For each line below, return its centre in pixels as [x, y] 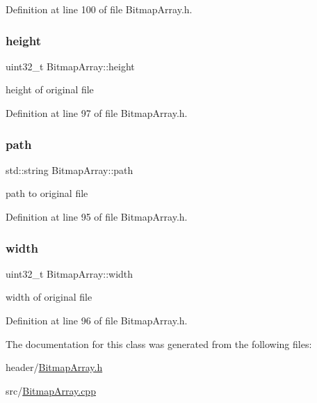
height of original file [50, 89]
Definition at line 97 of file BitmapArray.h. [97, 113]
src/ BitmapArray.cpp [51, 390]
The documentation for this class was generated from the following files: [159, 343]
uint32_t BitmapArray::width [70, 273]
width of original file [49, 297]
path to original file [47, 193]
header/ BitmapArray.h [54, 367]
